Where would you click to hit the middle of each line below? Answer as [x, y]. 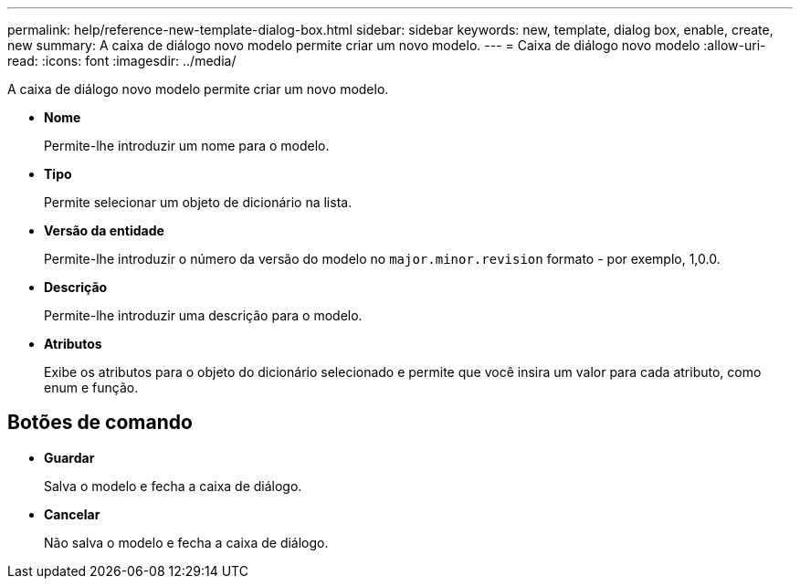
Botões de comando [100, 423]
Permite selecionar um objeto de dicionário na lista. [198, 202]
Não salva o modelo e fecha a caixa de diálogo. [186, 542]
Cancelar [72, 514]
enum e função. [91, 387]
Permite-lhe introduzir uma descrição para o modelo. [203, 315]
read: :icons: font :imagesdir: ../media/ [122, 61]
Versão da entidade [104, 230]
